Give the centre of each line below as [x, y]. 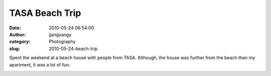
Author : [18, 34]
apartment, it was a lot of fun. [40, 65]
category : [20, 42]
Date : [15, 28]
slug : [15, 48]
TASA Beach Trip [45, 13]
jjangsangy [60, 34]
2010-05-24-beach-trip [73, 48]
